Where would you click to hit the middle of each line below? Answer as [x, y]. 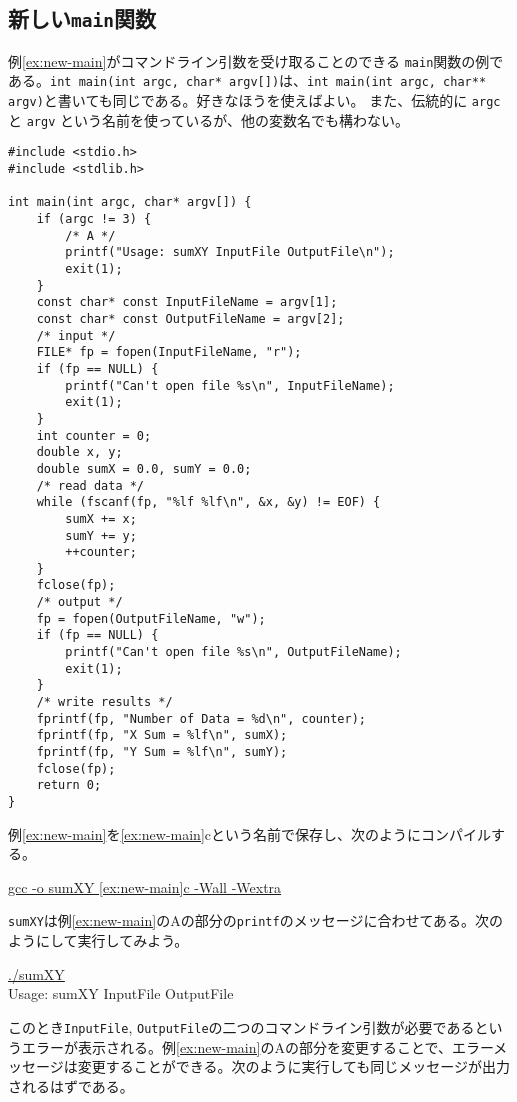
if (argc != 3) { [94, 219]
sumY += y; [101, 535]
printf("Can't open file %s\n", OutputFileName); [233, 652]
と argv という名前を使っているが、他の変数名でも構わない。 [208, 119]
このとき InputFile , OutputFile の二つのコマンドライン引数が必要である [241, 1026]
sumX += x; [101, 518]
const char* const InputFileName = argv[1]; [187, 302]
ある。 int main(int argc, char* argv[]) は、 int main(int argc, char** [247, 80]
